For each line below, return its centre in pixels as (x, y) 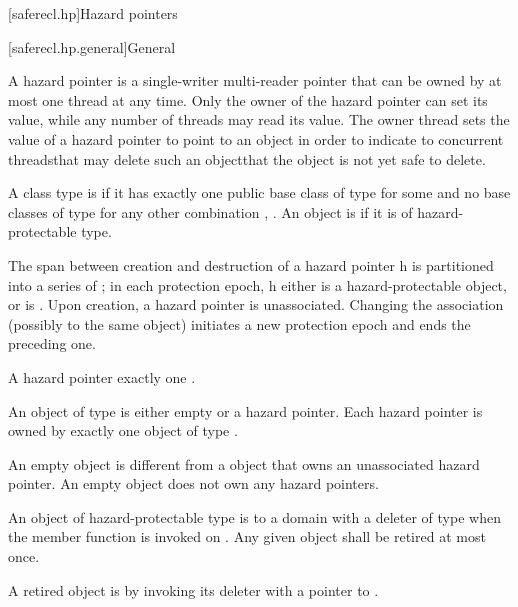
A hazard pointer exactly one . (102, 376)
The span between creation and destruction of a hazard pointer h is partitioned (251, 264)
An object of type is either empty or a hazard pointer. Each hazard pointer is (245, 410)
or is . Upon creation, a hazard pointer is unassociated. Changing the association (256, 304)
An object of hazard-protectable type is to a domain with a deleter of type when (254, 516)
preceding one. (52, 343)
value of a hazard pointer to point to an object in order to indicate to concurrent (256, 138)
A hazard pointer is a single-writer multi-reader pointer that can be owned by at (255, 80)
